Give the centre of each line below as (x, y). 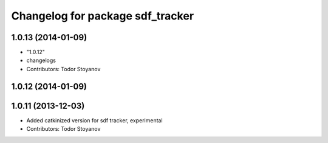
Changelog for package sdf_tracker (103, 16)
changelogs (41, 60)
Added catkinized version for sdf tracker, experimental (95, 120)
